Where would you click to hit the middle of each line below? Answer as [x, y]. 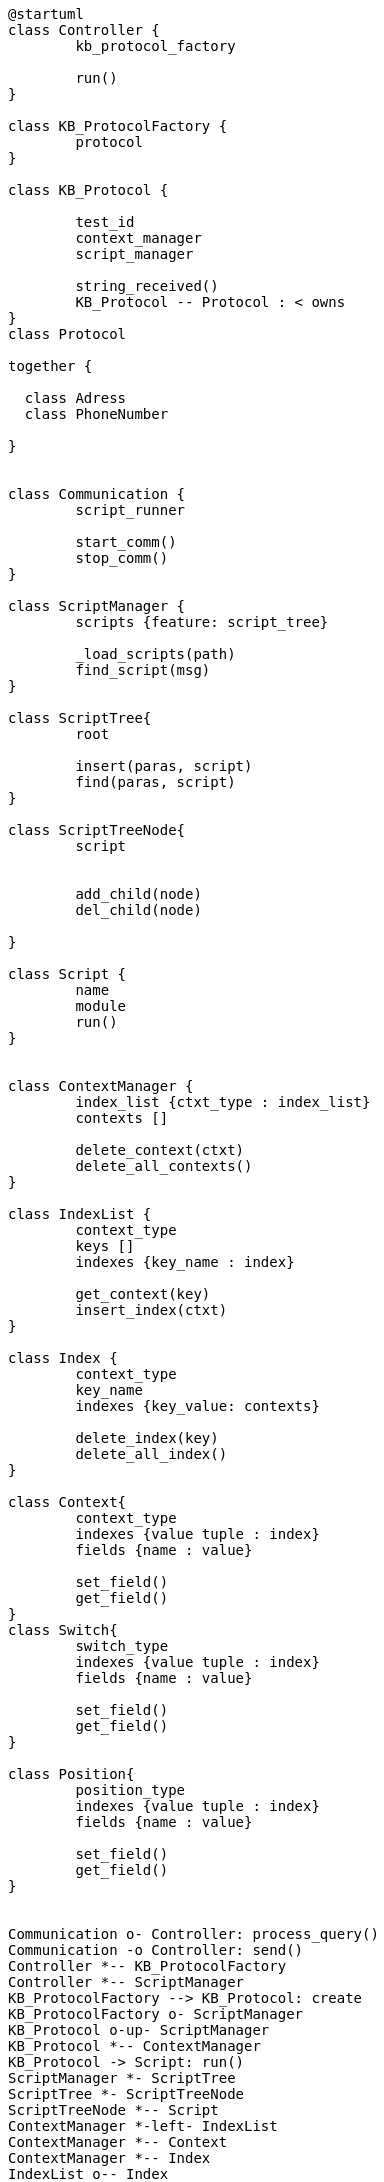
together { [50, 366]
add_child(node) [138, 894]
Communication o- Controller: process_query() [193, 1934]
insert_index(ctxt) [151, 1310]
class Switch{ [63, 1630]
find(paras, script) [155, 782]
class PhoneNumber [96, 414]
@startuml [46, 14]
